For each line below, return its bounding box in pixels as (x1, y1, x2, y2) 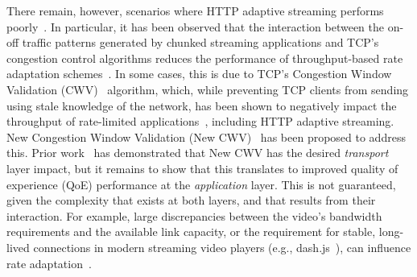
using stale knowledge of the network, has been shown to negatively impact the (6, 97, 397, 114)
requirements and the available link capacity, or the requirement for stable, (6, 223, 376, 240)
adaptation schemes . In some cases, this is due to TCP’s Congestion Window (6, 65, 392, 82)
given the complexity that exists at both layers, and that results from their (6, 192, 376, 209)
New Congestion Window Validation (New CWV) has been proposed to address (6, 128, 406, 145)
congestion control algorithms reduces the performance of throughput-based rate (6, 49, 403, 66)
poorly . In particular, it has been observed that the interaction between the (6, 18, 384, 35)
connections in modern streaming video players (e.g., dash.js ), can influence (33, 238, 411, 255)
